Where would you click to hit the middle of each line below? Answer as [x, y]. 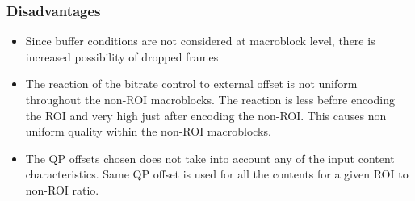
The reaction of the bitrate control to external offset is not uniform [191, 84]
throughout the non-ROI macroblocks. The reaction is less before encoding [210, 99]
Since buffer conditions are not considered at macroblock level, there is [200, 41]
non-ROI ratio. [62, 189]
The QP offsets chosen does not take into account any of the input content [210, 158]
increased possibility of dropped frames [122, 56]
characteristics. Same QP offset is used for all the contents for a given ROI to [217, 174]
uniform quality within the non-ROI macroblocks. [148, 131]
